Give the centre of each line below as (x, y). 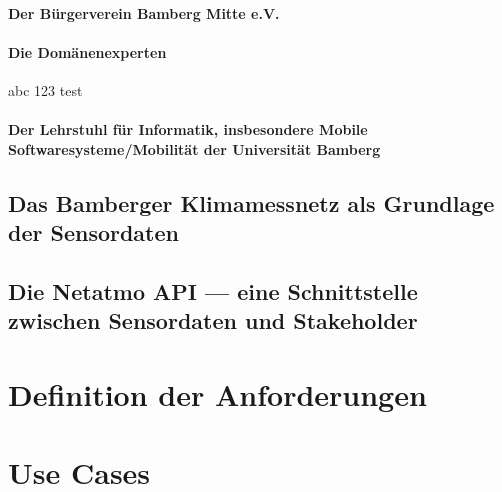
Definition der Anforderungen (217, 393)
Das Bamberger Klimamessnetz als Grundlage (251, 202)
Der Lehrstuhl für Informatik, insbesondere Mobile (188, 129)
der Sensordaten (93, 232)
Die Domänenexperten (87, 51)
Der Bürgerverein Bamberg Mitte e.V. (144, 12)
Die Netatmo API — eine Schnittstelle (213, 290)
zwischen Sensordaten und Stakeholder (213, 320)
